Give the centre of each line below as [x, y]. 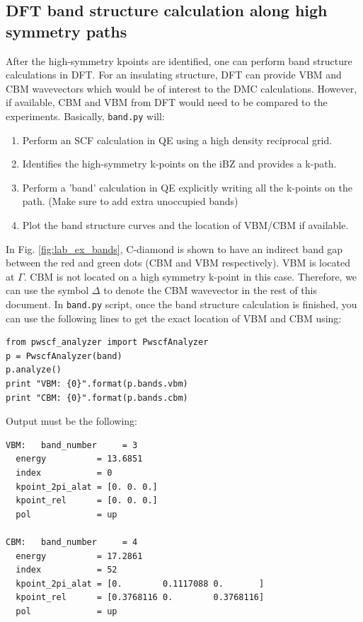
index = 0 [64, 473]
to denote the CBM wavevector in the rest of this [210, 290]
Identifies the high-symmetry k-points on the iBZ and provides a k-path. [179, 164]
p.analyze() [34, 370]
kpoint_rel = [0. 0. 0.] [87, 501]
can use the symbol [47, 290]
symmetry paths [67, 31]
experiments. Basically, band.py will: [85, 116]
